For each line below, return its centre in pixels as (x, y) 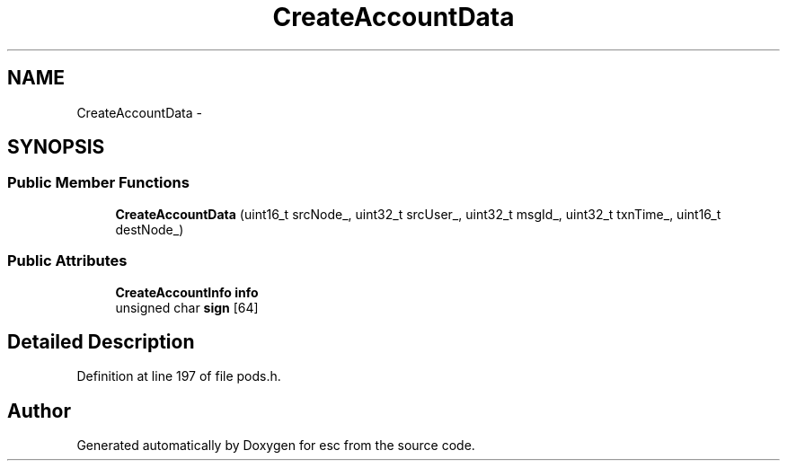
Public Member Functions (98, 183)
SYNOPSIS (56, 147)
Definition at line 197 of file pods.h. (179, 376)
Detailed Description (101, 341)
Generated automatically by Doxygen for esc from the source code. (276, 446)
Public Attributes (67, 261)
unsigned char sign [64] (187, 307)
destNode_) (150, 229)
